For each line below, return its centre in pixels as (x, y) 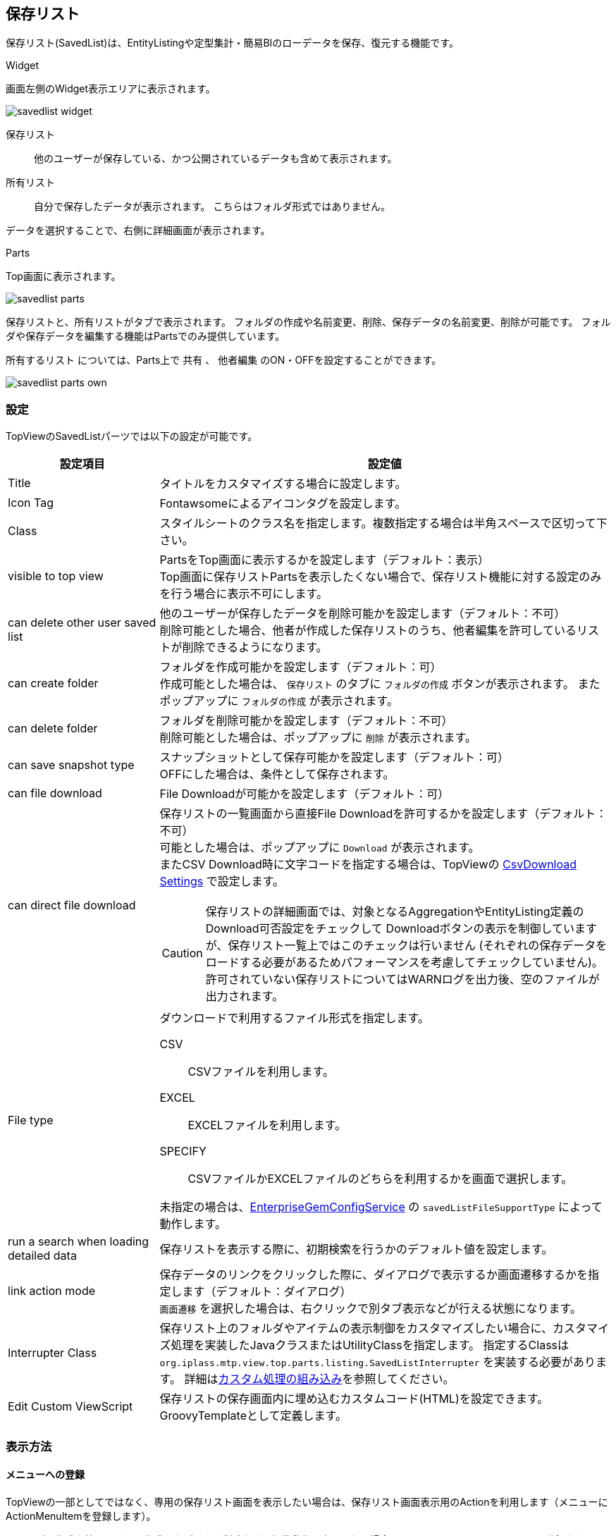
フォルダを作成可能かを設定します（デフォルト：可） (301, 667)
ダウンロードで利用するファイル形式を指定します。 (294, 1018)
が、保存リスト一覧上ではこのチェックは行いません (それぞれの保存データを (406, 946)
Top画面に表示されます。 (63, 276)
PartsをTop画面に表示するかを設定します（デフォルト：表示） (324, 560)
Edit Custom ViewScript (70, 1407)
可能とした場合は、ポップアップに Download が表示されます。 (320, 848)
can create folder (53, 683)
